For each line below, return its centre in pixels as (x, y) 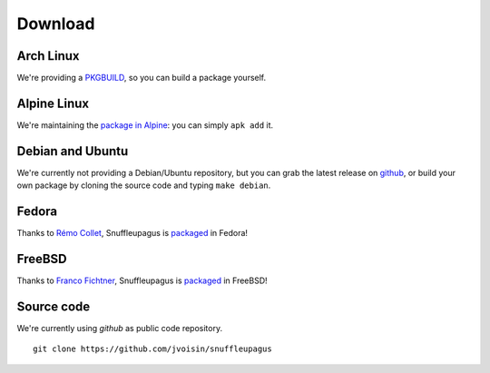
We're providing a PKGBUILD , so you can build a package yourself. (142, 78)
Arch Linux (49, 56)
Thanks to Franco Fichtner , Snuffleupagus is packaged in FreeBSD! (142, 280)
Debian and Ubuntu (73, 151)
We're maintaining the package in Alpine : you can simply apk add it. (145, 125)
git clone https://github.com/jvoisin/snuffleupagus (152, 349)
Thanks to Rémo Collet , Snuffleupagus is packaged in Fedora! (132, 233)
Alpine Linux (53, 103)
